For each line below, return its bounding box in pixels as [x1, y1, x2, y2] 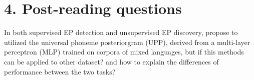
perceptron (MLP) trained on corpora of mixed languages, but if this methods [4, 46, 244, 57]
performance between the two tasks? [4, 66, 116, 76]
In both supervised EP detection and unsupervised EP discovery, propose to [4, 27, 238, 37]
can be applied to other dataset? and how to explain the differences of [4, 56, 219, 66]
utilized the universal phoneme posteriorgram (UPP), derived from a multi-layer [4, 36, 250, 47]
